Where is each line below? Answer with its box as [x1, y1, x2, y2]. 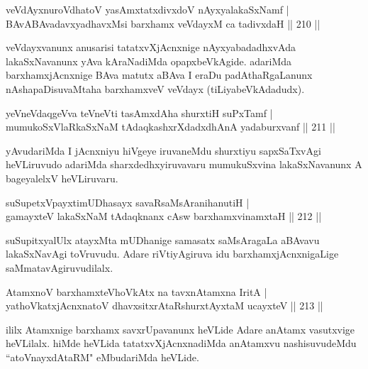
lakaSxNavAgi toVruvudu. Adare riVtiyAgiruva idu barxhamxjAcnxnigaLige [6, 246, 339, 261]
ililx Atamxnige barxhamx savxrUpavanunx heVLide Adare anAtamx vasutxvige [6, 321, 355, 336]
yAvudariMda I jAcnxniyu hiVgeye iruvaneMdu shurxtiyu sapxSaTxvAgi [6, 143, 321, 158]
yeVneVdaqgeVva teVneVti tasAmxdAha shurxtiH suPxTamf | [6, 105, 273, 120]
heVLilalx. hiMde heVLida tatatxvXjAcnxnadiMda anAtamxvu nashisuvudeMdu [6, 336, 357, 351]
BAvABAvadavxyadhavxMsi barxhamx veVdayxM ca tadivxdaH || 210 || [6, 16, 320, 31]
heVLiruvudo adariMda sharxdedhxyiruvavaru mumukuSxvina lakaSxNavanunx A [6, 157, 362, 172]
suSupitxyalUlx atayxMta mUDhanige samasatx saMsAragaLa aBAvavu [6, 232, 320, 247]
